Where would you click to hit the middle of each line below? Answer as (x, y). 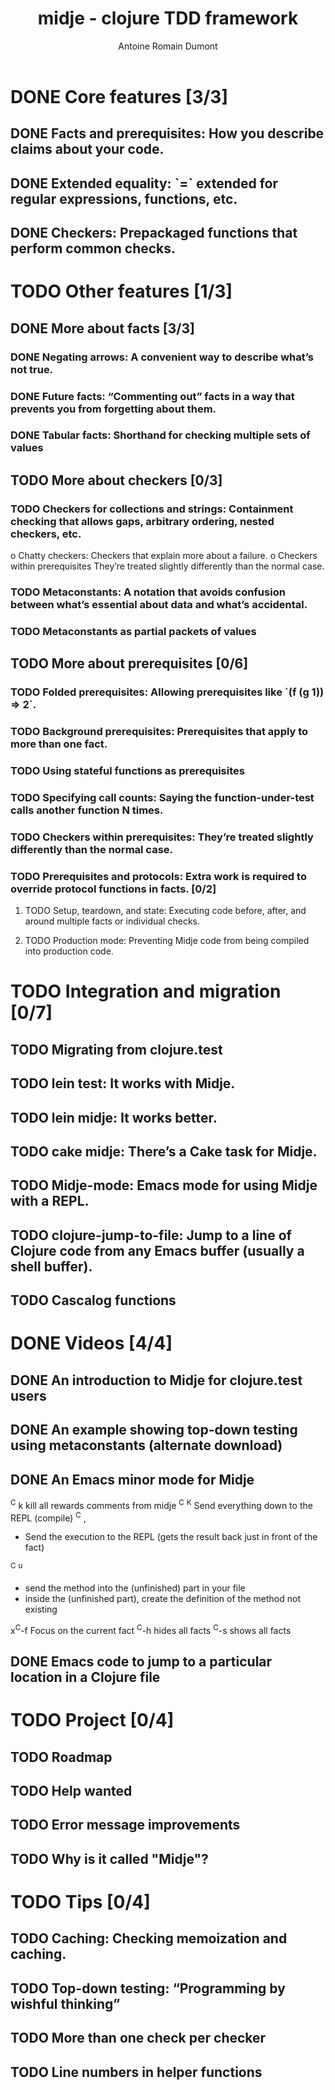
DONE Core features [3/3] (119, 96)
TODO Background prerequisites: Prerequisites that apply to (159, 732)
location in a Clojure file (85, 1677)
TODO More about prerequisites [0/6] (129, 663)
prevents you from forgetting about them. (113, 409)
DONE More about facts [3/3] (102, 328)
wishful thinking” (65, 2003)
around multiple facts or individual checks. (112, 921)
